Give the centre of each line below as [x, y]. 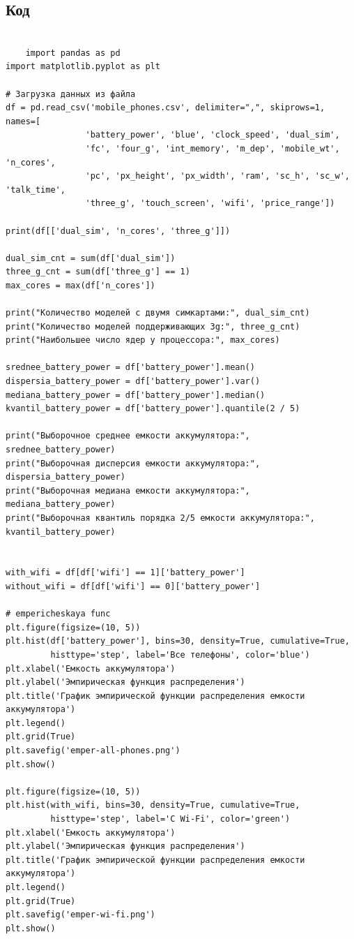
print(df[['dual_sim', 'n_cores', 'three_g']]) [118, 231]
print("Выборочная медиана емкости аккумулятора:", [128, 490]
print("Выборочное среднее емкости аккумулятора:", [128, 436]
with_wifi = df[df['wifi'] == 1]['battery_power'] [125, 573]
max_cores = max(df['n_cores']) [80, 285]
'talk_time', [36, 190]
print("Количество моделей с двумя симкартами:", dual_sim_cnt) [158, 313]
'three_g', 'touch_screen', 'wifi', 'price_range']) [210, 204]
